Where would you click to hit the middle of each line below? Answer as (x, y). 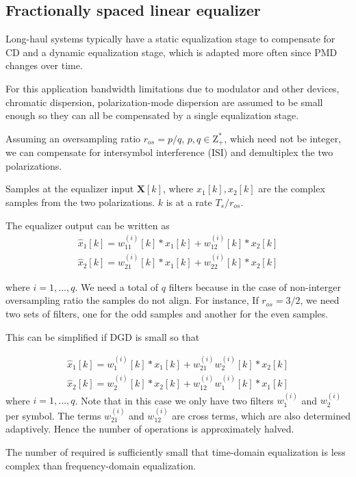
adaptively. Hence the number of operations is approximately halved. (150, 429)
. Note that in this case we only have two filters (174, 400)
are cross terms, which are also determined (261, 415)
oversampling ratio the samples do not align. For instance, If (132, 300)
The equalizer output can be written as (88, 225)
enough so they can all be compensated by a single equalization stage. (152, 115)
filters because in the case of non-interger (255, 286)
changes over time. (44, 65)
